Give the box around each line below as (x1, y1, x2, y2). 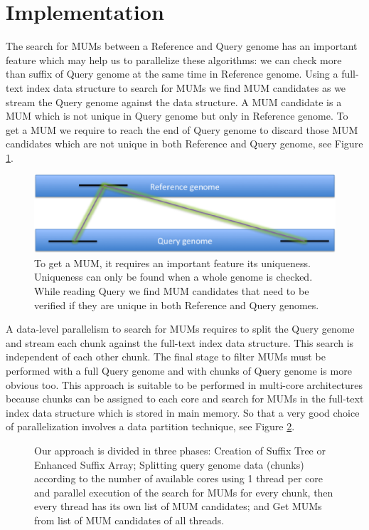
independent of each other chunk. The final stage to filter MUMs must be (6, 349, 326, 364)
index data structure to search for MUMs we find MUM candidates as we (26, 80, 346, 95)
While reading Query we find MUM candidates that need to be (34, 283, 309, 298)
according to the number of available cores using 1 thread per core (34, 471, 323, 486)
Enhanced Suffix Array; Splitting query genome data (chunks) (34, 457, 304, 472)
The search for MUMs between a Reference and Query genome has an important (6, 38, 358, 53)
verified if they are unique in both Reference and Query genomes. (34, 297, 319, 312)
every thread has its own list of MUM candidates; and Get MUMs (34, 499, 322, 514)
